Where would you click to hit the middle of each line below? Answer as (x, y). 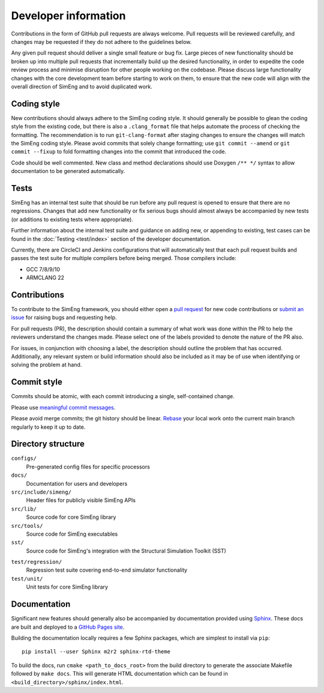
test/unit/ (27, 579)
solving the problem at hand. (46, 365)
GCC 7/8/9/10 (43, 269)
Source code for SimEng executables (72, 534)
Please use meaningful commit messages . (63, 407)
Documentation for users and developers (77, 483)
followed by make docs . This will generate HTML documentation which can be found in (119, 674)
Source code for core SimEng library (71, 517)
